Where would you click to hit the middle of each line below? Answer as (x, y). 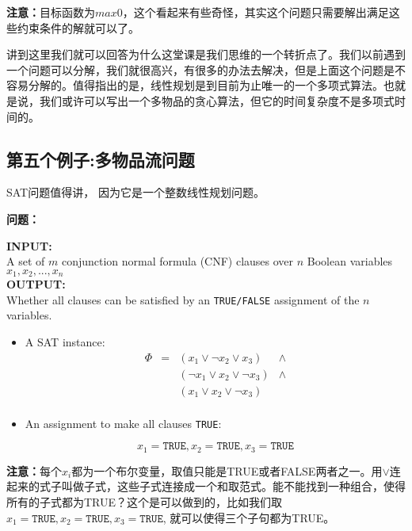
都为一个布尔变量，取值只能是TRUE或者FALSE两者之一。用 (227, 470)
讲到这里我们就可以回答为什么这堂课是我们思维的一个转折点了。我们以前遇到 (206, 54)
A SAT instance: (65, 342)
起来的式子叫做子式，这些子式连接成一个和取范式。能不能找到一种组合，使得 (206, 486)
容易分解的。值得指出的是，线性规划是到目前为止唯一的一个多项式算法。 (195, 85)
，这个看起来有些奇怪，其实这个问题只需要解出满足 (256, 12)
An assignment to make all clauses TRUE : (123, 423)
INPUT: (29, 245)
